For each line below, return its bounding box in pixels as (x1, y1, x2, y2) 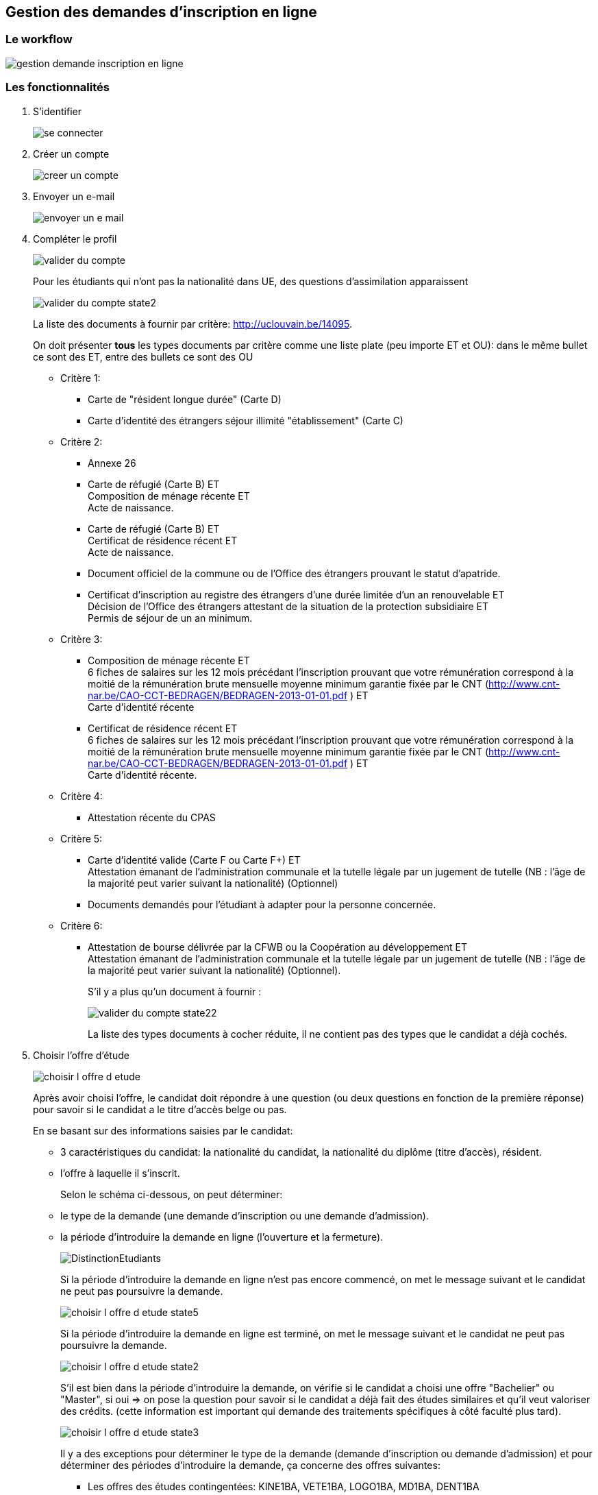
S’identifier (33, 105, 82, 117)
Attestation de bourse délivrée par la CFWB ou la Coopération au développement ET (88, 940, 468, 953)
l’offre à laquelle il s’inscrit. (60, 1167, 180, 1179)
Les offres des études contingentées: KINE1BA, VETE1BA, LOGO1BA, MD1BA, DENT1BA (88, 1480, 479, 1492)
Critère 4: (60, 790, 103, 802)
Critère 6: (60, 919, 103, 932)
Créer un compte (33, 147, 110, 160)
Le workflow (5, 32, 73, 47)
